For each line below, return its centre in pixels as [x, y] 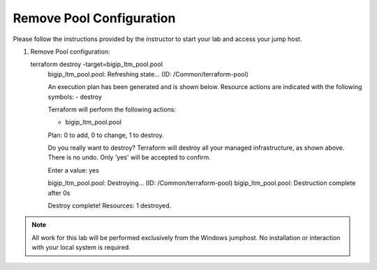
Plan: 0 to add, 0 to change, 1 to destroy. [106, 135]
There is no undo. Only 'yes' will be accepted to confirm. [129, 157]
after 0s [59, 193]
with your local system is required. [81, 248]
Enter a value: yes [73, 170]
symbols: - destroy [75, 97]
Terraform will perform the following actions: [112, 109]
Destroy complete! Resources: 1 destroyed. [109, 206]
